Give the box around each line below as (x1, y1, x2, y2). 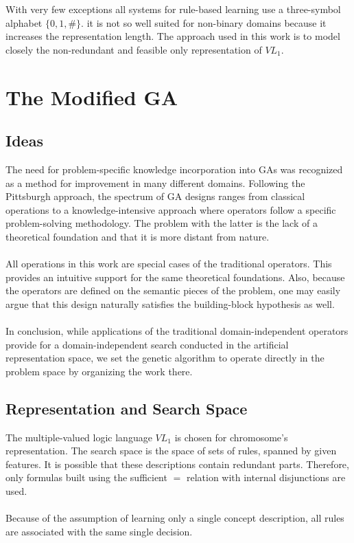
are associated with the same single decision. (5, 524, 193, 538)
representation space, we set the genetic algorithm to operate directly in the (5, 351, 324, 365)
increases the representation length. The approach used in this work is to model (5, 29, 340, 43)
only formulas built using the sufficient (5, 470, 167, 485)
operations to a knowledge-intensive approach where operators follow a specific (5, 202, 336, 217)
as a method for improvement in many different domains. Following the (5, 175, 305, 190)
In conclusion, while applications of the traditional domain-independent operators (5, 324, 349, 338)
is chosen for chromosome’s (174, 430, 288, 444)
